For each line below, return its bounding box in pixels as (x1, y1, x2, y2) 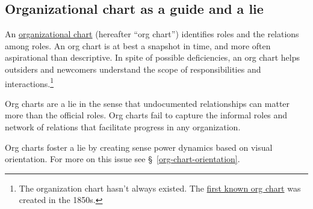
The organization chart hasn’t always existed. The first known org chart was (19, 181, 301, 194)
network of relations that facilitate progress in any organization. (5, 121, 241, 133)
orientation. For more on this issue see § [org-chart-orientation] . (5, 153, 240, 165)
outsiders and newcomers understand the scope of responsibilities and (5, 62, 261, 75)
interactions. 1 (5, 75, 54, 89)
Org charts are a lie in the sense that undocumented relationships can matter (5, 97, 290, 109)
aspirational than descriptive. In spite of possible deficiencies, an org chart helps (5, 51, 300, 64)
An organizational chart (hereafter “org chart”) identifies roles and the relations (5, 28, 299, 40)
